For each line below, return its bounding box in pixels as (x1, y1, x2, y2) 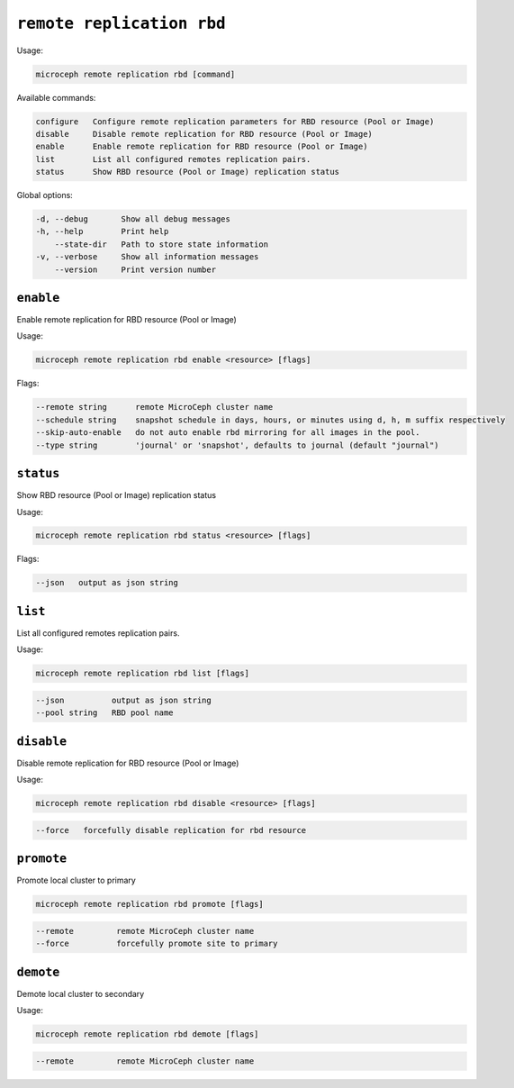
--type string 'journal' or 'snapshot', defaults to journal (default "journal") (35, 440, 440, 450)
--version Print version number (54, 264, 216, 275)
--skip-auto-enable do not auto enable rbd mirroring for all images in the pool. (35, 428, 420, 438)
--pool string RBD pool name (35, 708, 175, 718)
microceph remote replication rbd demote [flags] (35, 1029, 259, 1039)
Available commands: (16, 92, 96, 103)
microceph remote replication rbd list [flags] (35, 668, 249, 679)
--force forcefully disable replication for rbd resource (35, 825, 307, 835)
